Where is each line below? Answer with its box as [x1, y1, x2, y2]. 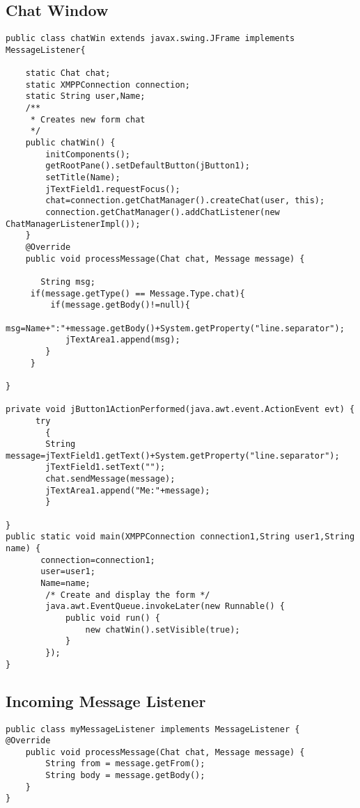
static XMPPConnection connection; [25, 79, 190, 90]
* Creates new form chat [30, 114, 146, 125]
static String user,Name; [25, 91, 146, 102]
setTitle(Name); [45, 173, 120, 183]
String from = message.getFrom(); [45, 759, 205, 769]
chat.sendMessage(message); [45, 474, 175, 484]
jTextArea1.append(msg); [65, 335, 180, 345]
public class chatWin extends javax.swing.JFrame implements [6, 33, 295, 44]
